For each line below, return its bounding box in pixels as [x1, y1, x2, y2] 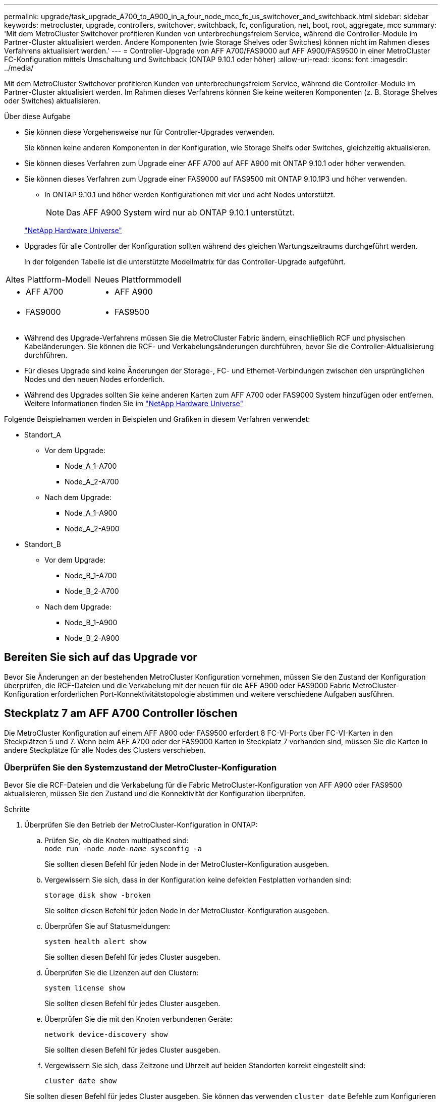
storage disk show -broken [44, 891, 151, 900]
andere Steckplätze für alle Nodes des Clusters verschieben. [4, 745, 206, 754]
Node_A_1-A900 [65, 509, 118, 517]
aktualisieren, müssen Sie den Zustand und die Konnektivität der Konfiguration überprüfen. [4, 789, 306, 798]
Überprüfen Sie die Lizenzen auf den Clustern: [44, 968, 199, 977]
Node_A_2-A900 [65, 524, 120, 533]
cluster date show [44, 1077, 117, 1085]
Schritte [4, 805, 30, 814]
